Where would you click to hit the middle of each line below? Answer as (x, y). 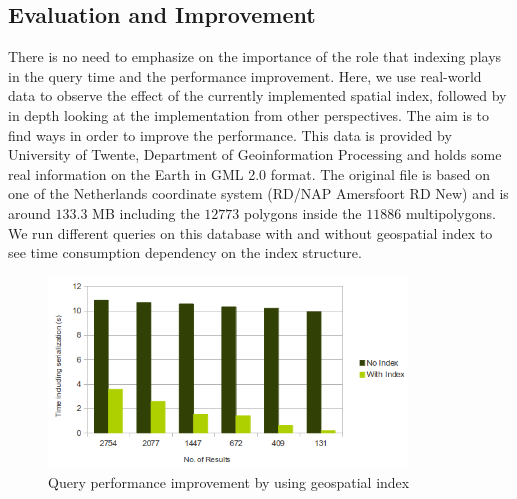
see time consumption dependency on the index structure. (185, 252)
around (29, 212)
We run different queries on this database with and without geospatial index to (250, 232)
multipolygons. (450, 212)
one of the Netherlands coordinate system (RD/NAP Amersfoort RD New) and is (258, 193)
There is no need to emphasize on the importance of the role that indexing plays (255, 56)
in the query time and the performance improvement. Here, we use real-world (245, 75)
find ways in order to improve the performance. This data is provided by (230, 134)
